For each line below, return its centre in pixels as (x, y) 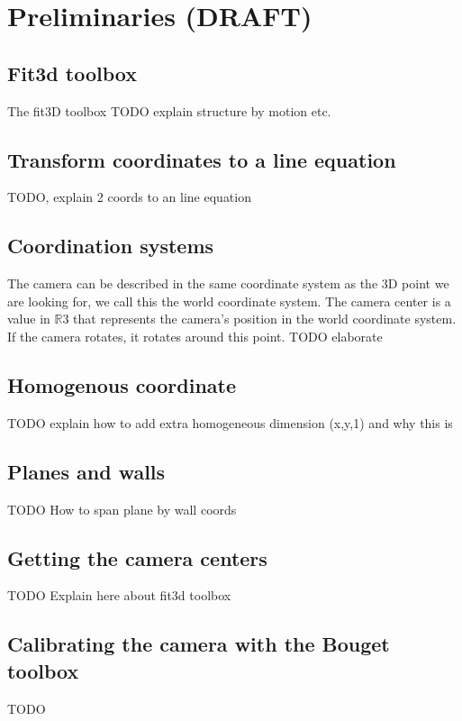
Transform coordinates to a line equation (202, 159)
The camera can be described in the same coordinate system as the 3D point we (228, 283)
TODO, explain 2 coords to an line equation (129, 197)
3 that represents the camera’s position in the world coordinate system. (259, 319)
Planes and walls (86, 471)
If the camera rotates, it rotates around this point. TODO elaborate (195, 336)
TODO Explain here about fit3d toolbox (119, 595)
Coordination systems (111, 246)
